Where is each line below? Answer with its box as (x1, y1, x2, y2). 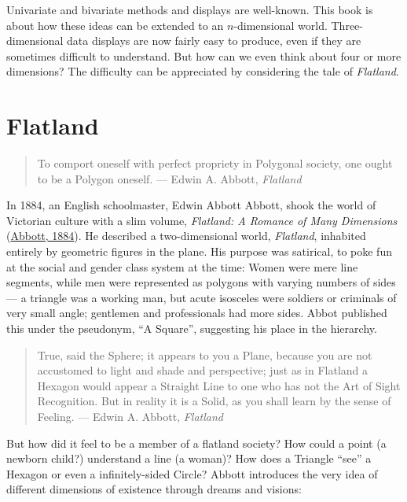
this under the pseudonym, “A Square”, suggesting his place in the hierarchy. (6, 320, 377, 337)
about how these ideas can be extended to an (6, 17, 224, 33)
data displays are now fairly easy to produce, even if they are (67, 32, 361, 49)
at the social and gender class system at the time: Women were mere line (6, 258, 358, 275)
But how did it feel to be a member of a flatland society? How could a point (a (6, 434, 387, 451)
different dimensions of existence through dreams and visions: (6, 481, 302, 497)
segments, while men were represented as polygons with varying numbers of (6, 274, 370, 290)
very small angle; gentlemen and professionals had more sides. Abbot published (6, 305, 387, 321)
